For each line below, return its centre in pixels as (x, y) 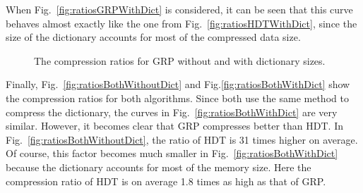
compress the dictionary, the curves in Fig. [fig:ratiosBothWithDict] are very (172, 112)
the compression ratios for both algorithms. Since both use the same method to (177, 98)
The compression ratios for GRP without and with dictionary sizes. (180, 60)
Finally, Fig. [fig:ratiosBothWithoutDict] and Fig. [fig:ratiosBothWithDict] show (178, 84)
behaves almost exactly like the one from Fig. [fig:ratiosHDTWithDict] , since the (181, 23)
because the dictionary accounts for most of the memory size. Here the (159, 167)
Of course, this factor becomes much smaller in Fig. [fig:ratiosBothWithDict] (172, 153)
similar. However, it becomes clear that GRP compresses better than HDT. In (174, 126)
